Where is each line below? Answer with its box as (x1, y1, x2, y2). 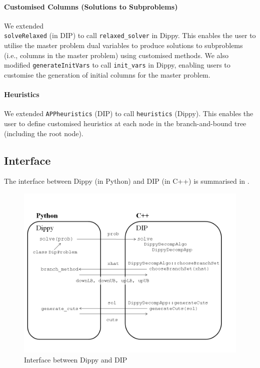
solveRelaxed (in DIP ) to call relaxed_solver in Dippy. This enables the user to (4, 30, 256, 41)
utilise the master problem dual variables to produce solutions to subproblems (4, 40, 243, 51)
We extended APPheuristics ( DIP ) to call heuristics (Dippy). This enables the (4, 108, 253, 119)
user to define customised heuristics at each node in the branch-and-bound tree (4, 118, 246, 128)
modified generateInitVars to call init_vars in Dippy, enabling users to (4, 60, 230, 70)
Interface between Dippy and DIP (24, 354, 127, 364)
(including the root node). (4, 128, 83, 138)
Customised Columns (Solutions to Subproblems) (4, 1, 178, 12)
